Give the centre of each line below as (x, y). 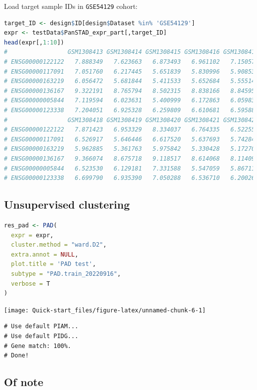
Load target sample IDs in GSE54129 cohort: (71, 6)
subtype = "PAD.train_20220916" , (66, 274)
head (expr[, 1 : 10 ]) (34, 42)
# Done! (17, 356)
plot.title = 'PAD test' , (54, 264)
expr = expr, (32, 235)
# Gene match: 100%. (38, 346)
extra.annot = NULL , (45, 254)
